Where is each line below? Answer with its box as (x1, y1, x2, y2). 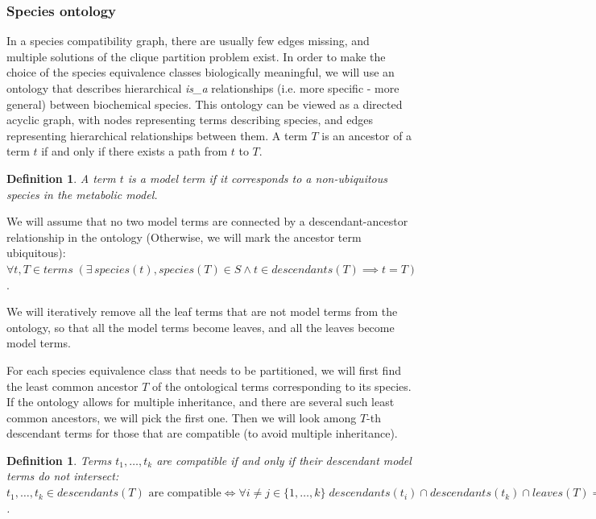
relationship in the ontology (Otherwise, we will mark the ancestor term (6, 228, 362, 245)
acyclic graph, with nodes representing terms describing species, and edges (6, 111, 373, 128)
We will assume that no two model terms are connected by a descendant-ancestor (6, 213, 408, 230)
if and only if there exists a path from (41, 143, 228, 160)
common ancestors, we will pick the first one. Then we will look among (6, 409, 357, 426)
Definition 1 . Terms (6, 451, 112, 468)
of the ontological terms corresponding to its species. (152, 377, 412, 394)
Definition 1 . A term (6, 169, 116, 186)
